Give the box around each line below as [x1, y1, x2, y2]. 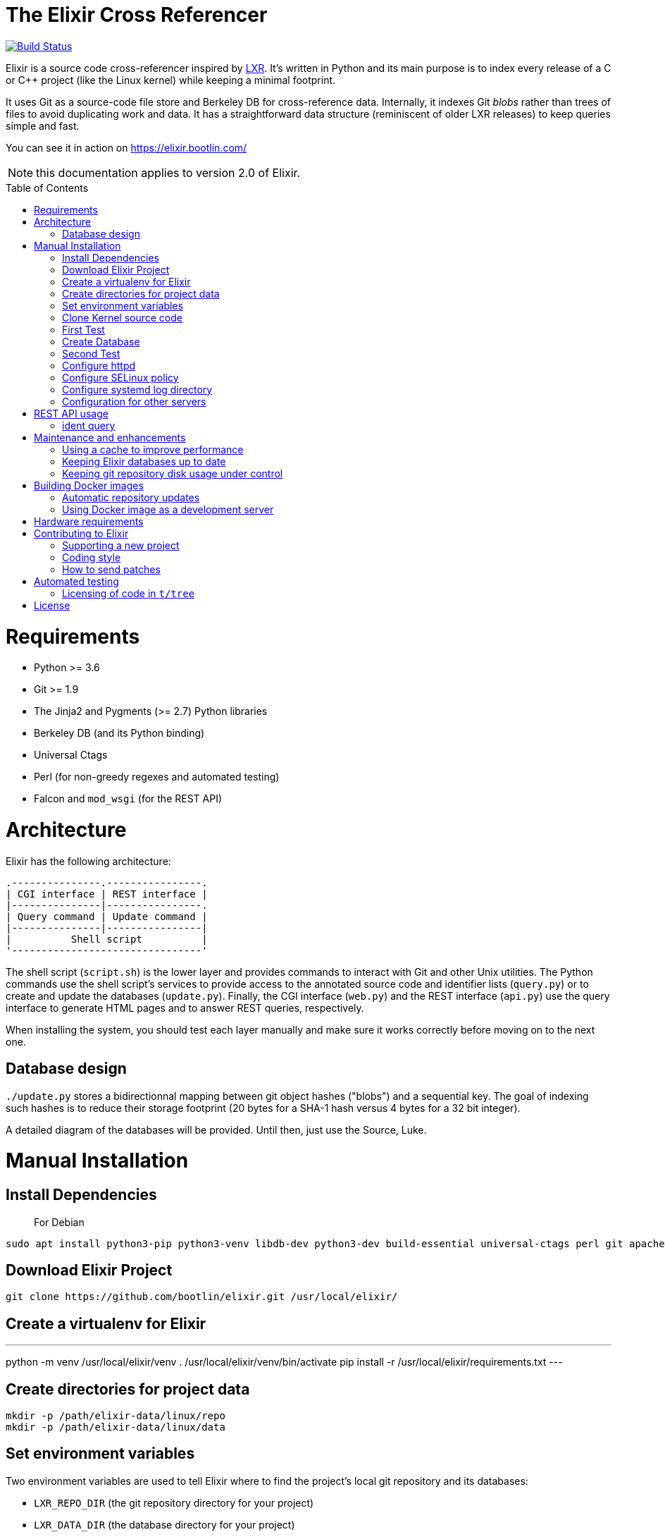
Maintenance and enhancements [34, 431, 186, 443]
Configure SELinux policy [62, 371, 179, 384]
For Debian [34, 1215, 85, 1228]
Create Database [62, 335, 140, 348]
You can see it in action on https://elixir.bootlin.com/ [6, 141, 247, 154]
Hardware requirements [34, 515, 144, 527]
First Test [62, 323, 105, 336]
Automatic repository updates [62, 491, 200, 503]
